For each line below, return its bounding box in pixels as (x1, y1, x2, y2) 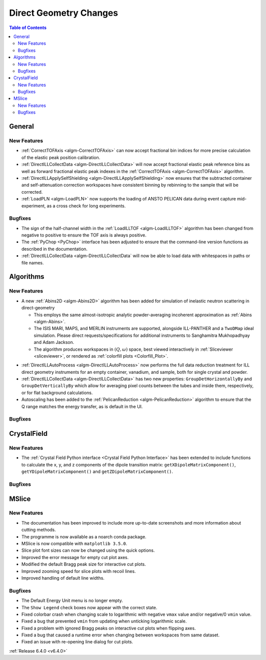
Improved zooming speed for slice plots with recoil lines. (21, 568, 136, 574)
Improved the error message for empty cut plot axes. (21, 554, 129, 560)
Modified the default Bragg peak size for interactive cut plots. (21, 561, 146, 567)
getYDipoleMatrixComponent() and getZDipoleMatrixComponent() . (21, 468, 173, 475)
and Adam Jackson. (33, 339, 74, 345)
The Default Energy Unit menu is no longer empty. (21, 597, 123, 603)
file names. (21, 260, 44, 265)
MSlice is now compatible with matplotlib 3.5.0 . (21, 541, 128, 547)
